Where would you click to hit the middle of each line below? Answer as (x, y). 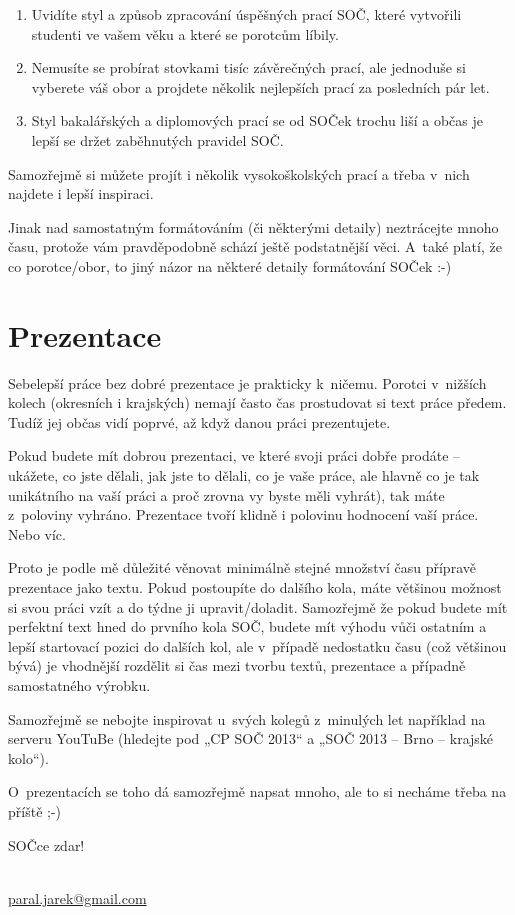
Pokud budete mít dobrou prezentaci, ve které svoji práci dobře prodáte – (234, 455)
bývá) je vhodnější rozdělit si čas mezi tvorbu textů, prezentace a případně (237, 665)
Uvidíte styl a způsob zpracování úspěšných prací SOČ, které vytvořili (246, 14)
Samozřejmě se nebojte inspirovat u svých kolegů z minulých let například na (247, 718)
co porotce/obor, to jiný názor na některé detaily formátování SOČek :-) (230, 265)
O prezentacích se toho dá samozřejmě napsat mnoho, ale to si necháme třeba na (257, 791)
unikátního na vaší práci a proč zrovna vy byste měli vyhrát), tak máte (226, 494)
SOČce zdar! (46, 844)
